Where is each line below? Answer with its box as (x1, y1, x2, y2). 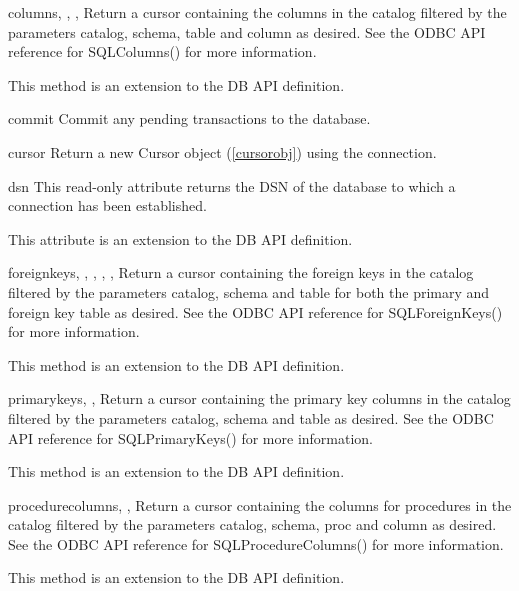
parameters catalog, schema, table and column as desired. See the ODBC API (8, 21, 486, 42)
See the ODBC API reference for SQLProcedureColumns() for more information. (8, 533, 504, 554)
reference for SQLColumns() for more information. (8, 41, 317, 62)
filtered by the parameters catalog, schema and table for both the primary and (8, 281, 490, 302)
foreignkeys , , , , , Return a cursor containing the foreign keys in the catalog (8, 262, 474, 283)
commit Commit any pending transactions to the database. (8, 108, 371, 129)
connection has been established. (8, 195, 207, 216)
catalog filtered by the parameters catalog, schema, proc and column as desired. (8, 514, 497, 535)
